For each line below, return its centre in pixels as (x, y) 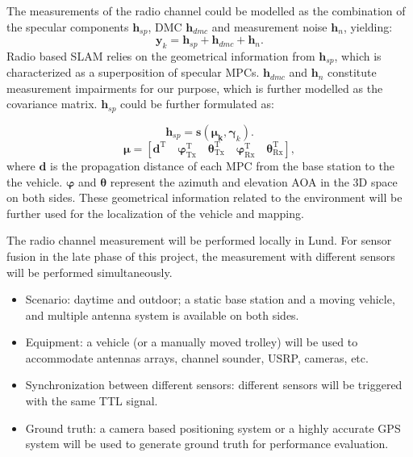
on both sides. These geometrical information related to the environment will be (204, 197)
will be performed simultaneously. (90, 272)
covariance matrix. (52, 104)
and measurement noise (269, 26)
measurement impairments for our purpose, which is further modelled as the (195, 88)
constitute (352, 72)
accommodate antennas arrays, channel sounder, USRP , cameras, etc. (197, 357)
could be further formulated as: (197, 104)
